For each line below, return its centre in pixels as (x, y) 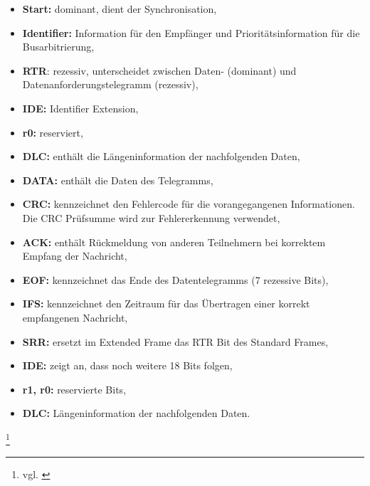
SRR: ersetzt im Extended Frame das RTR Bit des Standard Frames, (175, 341)
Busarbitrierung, (58, 47)
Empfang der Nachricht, (75, 256)
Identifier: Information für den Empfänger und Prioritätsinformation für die (191, 32)
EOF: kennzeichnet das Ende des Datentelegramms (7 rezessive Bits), (175, 279)
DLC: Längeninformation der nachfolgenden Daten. (136, 413)
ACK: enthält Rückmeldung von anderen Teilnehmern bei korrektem (174, 242)
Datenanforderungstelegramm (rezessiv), (110, 84)
